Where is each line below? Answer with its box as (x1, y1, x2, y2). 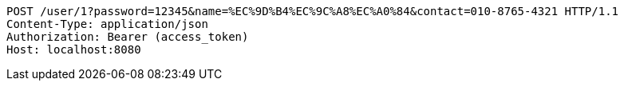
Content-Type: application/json (6, 18, 208, 30)
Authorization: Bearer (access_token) (6, 30, 249, 43)
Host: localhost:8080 (6, 43, 141, 56)
